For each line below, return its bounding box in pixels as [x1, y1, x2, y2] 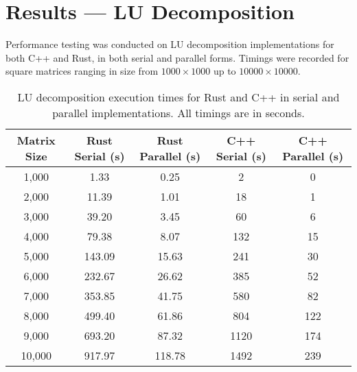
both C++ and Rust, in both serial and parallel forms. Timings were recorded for [5, 50, 349, 64]
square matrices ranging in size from [5, 64, 159, 78]
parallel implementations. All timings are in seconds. [52, 104, 305, 121]
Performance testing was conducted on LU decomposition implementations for [5, 37, 334, 51]
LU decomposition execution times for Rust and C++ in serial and [17, 88, 340, 105]
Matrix [16, 132, 56, 148]
